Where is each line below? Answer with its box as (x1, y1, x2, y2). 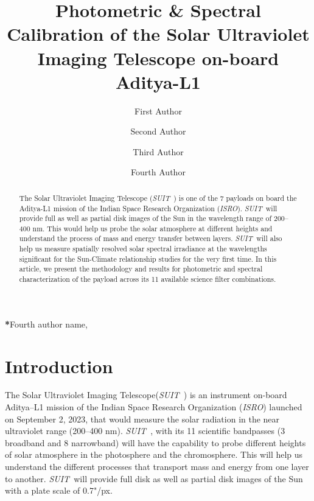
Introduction (5, 353, 113, 378)
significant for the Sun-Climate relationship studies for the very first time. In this (19, 253, 277, 264)
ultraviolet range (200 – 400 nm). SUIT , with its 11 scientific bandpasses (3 (5, 424, 285, 437)
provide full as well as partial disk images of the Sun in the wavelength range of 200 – (19, 213, 288, 223)
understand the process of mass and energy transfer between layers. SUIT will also (19, 233, 282, 243)
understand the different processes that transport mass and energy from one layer (5, 460, 309, 473)
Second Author (130, 125, 186, 138)
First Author (134, 104, 182, 117)
